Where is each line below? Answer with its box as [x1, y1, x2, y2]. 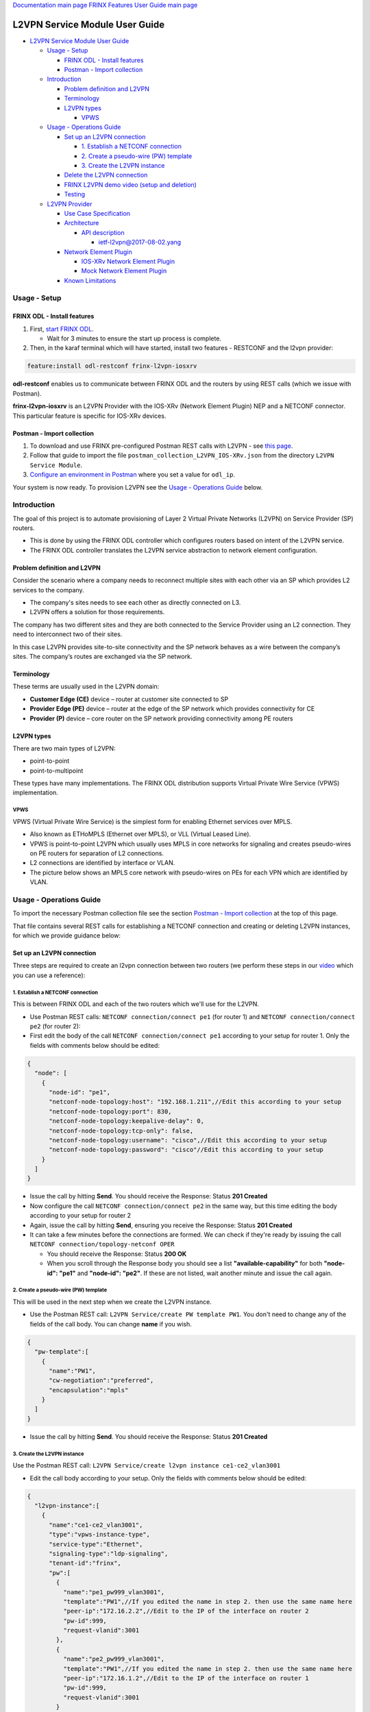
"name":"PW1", [49, 1367, 96, 1374]
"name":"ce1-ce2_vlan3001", [49, 1521, 143, 1528]
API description [81, 228, 125, 236]
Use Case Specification [64, 209, 130, 217]
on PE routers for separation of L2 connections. [29, 849, 164, 857]
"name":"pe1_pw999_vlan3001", [62, 1588, 164, 1596]
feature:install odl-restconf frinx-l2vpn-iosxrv [27, 362, 197, 370]
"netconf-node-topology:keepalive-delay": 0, [49, 1117, 205, 1125]
